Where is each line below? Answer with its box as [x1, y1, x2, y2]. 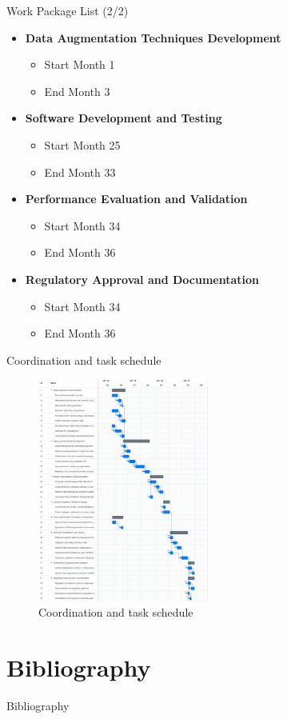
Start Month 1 [44, 56, 115, 73]
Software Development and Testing [25, 110, 222, 126]
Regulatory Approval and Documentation [25, 270, 260, 287]
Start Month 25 [44, 136, 121, 153]
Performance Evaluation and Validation [25, 190, 248, 207]
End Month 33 [44, 163, 116, 180]
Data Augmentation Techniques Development [25, 29, 281, 46]
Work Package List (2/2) [6, 2, 129, 18]
